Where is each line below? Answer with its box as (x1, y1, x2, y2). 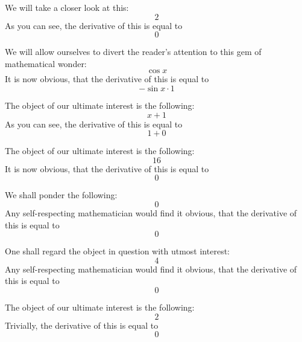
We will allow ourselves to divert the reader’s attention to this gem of (5, 45, 262, 58)
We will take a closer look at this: (5, 1, 129, 13)
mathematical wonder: (5, 57, 87, 69)
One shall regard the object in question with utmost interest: (5, 245, 230, 257)
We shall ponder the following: (5, 189, 118, 201)
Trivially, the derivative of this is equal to (5, 318, 159, 331)
